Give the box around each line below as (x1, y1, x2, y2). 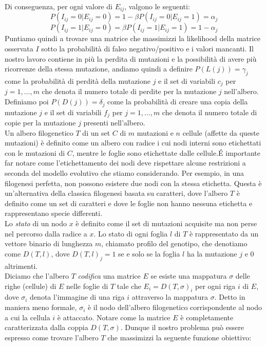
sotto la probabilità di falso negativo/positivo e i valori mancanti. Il (41, 43, 254, 54)
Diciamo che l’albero (5, 270, 69, 281)
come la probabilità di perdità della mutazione (5, 76, 150, 86)
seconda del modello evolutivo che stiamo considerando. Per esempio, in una (5, 167, 244, 178)
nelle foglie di (66, 280, 108, 291)
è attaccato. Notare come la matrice (57, 312, 170, 322)
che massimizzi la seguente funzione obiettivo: (107, 332, 252, 342)
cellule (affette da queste (182, 127, 260, 138)
